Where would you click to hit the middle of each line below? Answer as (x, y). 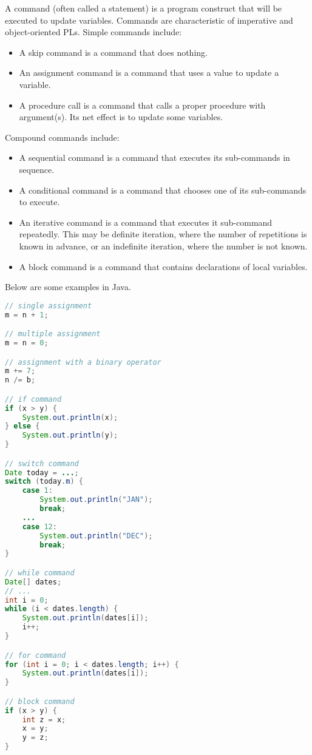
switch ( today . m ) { (44, 482)
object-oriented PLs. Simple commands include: (93, 32)
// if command (33, 399)
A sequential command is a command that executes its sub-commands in (154, 157)
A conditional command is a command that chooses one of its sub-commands (163, 190)
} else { (22, 426)
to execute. (39, 202)
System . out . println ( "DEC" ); (96, 536)
